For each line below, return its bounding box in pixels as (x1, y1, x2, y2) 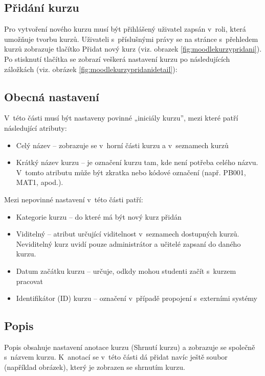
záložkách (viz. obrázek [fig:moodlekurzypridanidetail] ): (4, 63, 178, 74)
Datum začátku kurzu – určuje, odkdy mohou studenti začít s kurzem (16, 265, 236, 276)
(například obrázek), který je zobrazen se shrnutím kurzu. (4, 362, 185, 372)
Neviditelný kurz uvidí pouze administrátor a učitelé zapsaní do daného (16, 238, 241, 249)
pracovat (16, 275, 43, 286)
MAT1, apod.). (16, 177, 63, 187)
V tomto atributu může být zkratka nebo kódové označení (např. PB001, (16, 167, 246, 177)
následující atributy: (4, 122, 67, 133)
